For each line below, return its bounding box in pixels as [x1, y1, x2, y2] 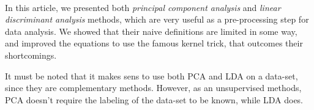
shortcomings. [5, 48, 57, 61]
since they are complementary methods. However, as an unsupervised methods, [5, 81, 302, 94]
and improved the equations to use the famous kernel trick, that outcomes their [5, 37, 303, 50]
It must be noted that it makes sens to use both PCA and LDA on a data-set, [5, 69, 298, 82]
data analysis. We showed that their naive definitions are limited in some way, [5, 24, 297, 37]
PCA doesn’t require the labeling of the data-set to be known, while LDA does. [5, 93, 304, 106]
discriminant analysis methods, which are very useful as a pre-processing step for [5, 13, 309, 26]
